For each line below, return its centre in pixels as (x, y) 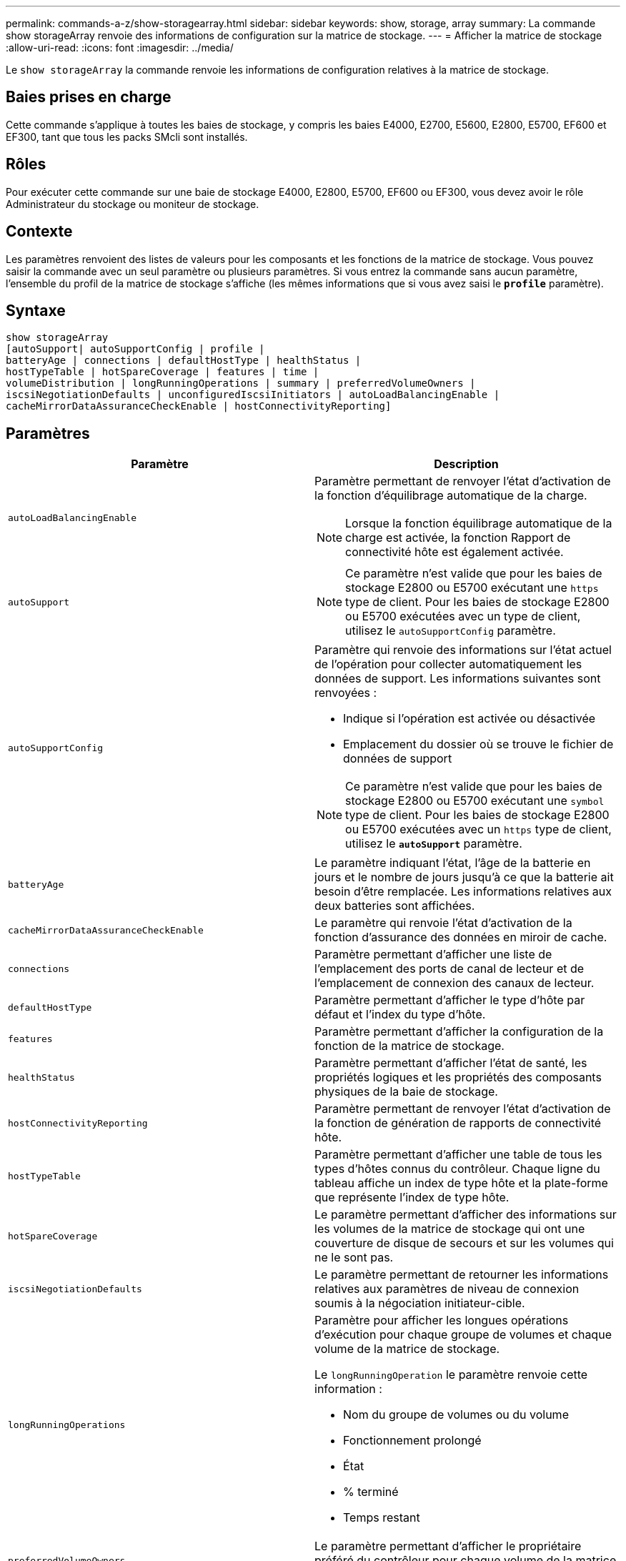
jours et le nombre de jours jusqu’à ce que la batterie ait (464, 877)
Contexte (39, 232)
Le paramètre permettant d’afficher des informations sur (466, 1215)
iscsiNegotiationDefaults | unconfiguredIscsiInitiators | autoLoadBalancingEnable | (253, 395)
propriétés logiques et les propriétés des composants (458, 1077)
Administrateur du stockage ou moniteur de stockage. (133, 204)
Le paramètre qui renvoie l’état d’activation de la (443, 923)
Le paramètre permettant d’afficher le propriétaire (448, 1546)
